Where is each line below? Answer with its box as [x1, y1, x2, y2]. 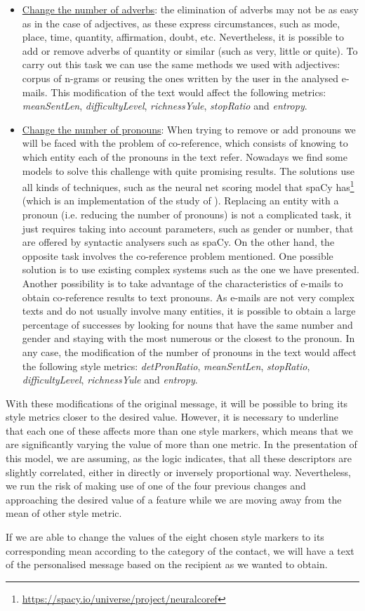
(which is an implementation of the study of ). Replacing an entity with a [22, 193, 339, 208]
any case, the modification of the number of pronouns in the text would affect [22, 344, 357, 359]
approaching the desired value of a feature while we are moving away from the [6, 492, 342, 506]
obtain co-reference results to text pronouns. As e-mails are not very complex [22, 289, 354, 304]
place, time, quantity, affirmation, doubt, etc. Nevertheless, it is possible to [22, 29, 344, 44]
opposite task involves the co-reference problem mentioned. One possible [22, 248, 333, 263]
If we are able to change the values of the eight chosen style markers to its [6, 530, 324, 544]
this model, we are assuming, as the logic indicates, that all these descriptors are [6, 451, 352, 466]
